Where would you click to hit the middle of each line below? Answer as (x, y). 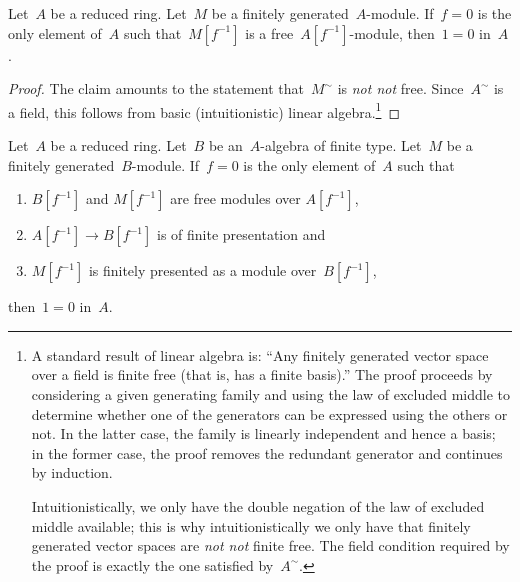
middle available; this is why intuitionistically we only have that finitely (251, 525)
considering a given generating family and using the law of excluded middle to (270, 394)
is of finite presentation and (241, 234)
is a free (269, 32)
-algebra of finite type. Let (341, 145)
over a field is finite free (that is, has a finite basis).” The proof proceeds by (262, 374)
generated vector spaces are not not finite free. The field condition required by (270, 545)
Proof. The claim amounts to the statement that (156, 88)
